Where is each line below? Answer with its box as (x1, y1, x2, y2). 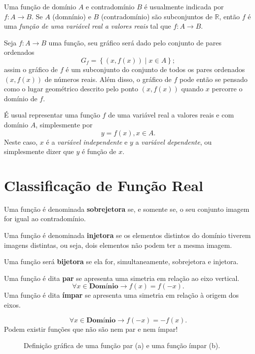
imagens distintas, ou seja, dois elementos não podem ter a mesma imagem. (4, 239, 232, 250)
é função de (81, 146, 116, 157)
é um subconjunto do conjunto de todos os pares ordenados (66, 64, 245, 74)
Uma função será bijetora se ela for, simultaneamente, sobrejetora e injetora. (4, 256, 239, 267)
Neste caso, (4, 136, 38, 147)
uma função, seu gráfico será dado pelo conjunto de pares (48, 37, 221, 47)
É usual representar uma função (4, 110, 100, 120)
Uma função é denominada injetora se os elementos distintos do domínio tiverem (4, 230, 251, 240)
